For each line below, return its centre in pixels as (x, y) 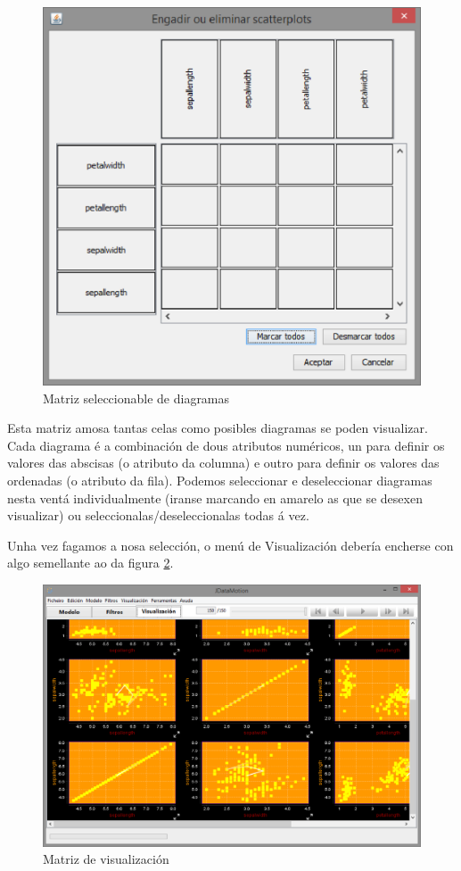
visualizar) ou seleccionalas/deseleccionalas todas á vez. (158, 515)
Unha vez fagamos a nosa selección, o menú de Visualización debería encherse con (230, 545)
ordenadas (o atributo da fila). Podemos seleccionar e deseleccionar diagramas (220, 480)
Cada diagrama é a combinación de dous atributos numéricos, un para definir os (226, 445)
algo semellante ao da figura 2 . (91, 563)
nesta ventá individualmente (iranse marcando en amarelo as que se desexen (215, 498)
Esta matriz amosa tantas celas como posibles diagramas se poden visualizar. (218, 428)
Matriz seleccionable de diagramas (136, 398)
